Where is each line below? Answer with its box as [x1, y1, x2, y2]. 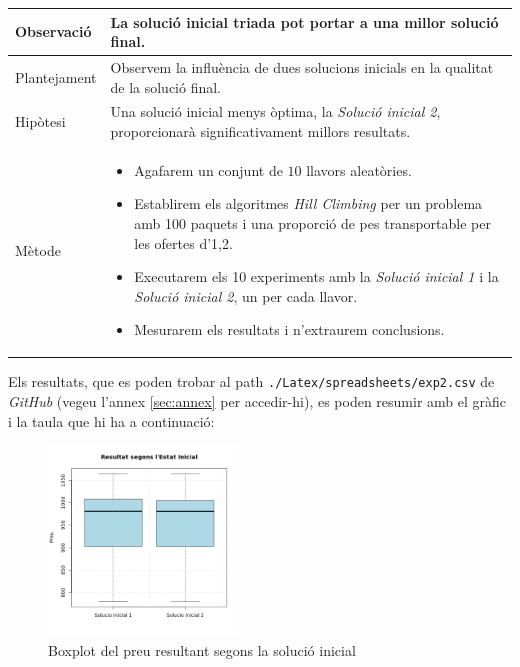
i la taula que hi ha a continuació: [8, 410, 215, 431]
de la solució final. [110, 76, 222, 97]
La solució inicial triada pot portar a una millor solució [110, 11, 499, 32]
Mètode [15, 239, 61, 260]
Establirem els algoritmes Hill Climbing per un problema [134, 193, 483, 214]
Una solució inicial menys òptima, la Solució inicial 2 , [110, 101, 441, 122]
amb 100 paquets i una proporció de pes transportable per [134, 213, 491, 233]
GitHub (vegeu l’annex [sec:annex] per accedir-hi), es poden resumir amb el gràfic [8, 391, 507, 412]
